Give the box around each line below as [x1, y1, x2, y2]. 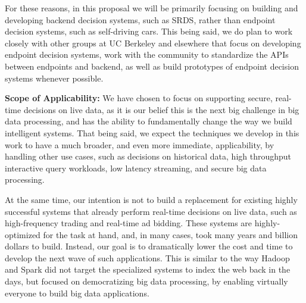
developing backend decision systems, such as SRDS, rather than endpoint [5, 13, 276, 26]
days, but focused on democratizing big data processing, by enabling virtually [5, 275, 288, 288]
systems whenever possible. [5, 71, 104, 84]
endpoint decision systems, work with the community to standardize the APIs [5, 48, 289, 61]
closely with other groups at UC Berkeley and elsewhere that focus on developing [5, 36, 301, 49]
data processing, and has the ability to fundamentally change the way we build [5, 115, 292, 127]
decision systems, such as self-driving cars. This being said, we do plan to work [5, 25, 293, 38]
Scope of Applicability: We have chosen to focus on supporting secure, [5, 92, 273, 104]
